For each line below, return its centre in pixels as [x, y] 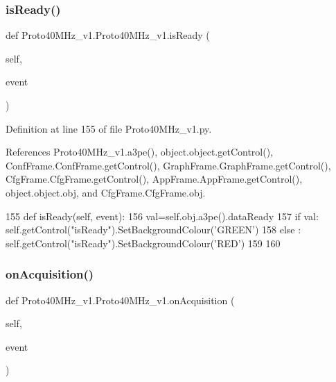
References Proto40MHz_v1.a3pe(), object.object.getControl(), [139, 152]
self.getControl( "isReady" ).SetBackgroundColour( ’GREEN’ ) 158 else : [153, 230]
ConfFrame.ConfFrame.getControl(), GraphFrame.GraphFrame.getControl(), [168, 165]
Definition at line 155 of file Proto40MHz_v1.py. [109, 128]
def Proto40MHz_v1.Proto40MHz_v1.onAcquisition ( [120, 300]
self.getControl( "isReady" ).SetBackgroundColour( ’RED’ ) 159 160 [143, 243]
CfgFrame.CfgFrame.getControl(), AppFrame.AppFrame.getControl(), [154, 179]
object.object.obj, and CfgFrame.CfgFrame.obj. [106, 192]
